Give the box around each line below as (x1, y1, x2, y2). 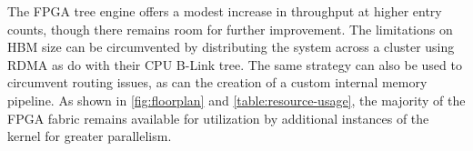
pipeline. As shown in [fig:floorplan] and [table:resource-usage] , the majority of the (7, 90, 466, 109)
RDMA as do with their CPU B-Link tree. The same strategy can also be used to (7, 55, 462, 74)
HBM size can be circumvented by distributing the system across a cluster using (7, 37, 455, 56)
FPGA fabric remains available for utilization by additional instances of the (7, 108, 429, 127)
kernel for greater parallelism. (7, 126, 172, 146)
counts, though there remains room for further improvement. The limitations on (7, 19, 453, 38)
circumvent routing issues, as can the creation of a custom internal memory (7, 73, 428, 92)
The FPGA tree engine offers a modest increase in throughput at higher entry (7, 2, 442, 20)
